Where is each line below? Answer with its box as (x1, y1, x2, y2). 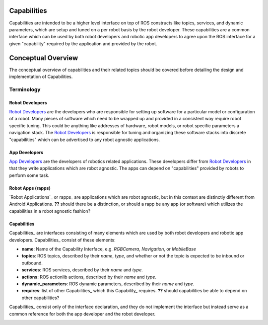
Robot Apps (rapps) (9, 185, 51, 191)
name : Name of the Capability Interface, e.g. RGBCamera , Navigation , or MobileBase (21, 246, 196, 252)
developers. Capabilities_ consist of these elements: (9, 237, 116, 243)
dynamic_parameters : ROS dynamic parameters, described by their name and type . (21, 281, 195, 287)
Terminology (9, 86, 41, 93)
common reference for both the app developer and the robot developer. (9, 311, 156, 317)
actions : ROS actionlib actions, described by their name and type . (21, 274, 156, 280)
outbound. (21, 260, 43, 266)
